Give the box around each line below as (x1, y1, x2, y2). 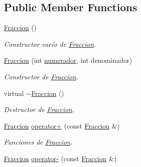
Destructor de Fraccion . (4, 104, 74, 114)
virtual (4, 88, 24, 98)
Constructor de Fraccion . (4, 71, 78, 81)
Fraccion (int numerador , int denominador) (4, 55, 132, 65)
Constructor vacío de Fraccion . (4, 38, 96, 49)
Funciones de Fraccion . (4, 137, 73, 147)
